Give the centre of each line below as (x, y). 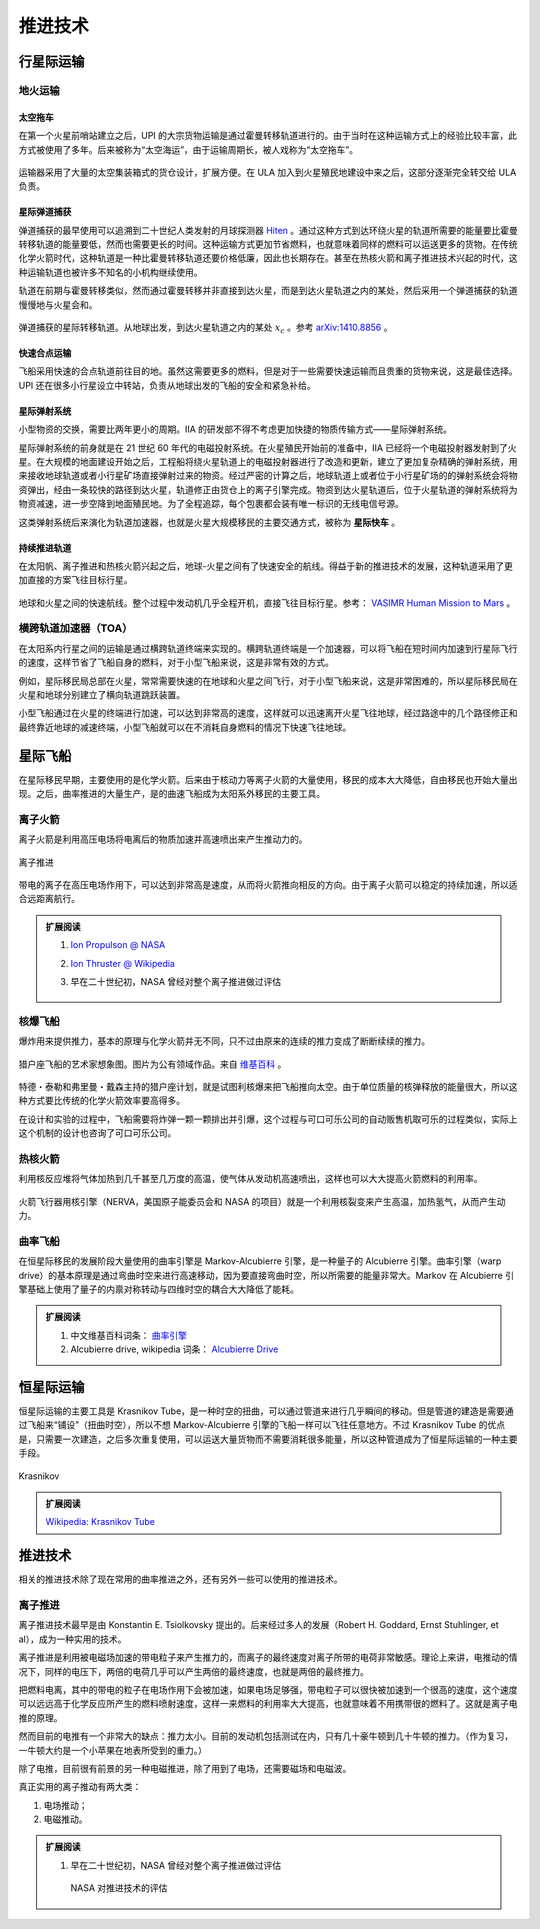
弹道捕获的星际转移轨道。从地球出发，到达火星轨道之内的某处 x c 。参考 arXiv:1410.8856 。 (205, 328)
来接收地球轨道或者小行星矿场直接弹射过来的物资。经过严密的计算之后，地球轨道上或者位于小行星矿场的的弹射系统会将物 (268, 476)
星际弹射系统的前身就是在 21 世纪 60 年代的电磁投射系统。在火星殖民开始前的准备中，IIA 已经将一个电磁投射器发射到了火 (267, 447)
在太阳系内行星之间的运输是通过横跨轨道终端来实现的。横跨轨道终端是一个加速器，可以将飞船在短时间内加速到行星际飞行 (268, 648)
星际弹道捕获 (45, 212)
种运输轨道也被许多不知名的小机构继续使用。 (110, 272)
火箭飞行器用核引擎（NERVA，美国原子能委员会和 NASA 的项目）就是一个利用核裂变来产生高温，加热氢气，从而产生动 (262, 1201)
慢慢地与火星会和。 (58, 304)
